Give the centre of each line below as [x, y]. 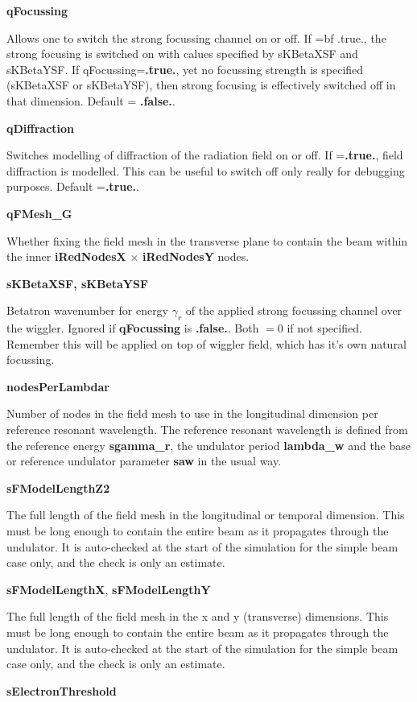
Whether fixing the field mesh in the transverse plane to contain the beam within [207, 240]
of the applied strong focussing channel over [294, 310]
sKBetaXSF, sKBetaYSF [78, 283]
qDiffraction [41, 128]
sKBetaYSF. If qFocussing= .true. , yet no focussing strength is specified [185, 69]
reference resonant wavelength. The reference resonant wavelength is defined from [207, 429]
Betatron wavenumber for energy [88, 310]
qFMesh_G [39, 213]
